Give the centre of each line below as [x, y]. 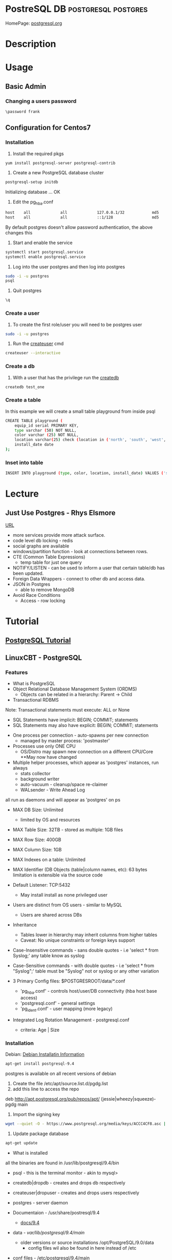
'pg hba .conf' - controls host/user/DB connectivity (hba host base [89, 992]
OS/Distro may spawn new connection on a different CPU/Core [87, 752]
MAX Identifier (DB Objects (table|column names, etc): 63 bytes [80, 870]
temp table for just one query [51, 562]
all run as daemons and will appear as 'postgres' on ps [63, 800]
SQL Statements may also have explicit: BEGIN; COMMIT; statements [85, 725]
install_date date [34, 445]
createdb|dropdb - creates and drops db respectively [69, 1182]
